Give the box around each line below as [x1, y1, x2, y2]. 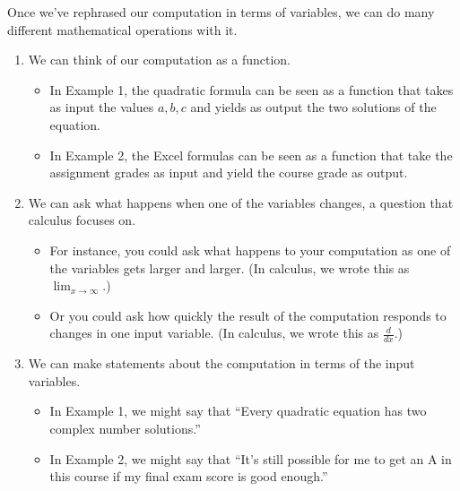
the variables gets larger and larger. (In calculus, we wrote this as [49, 258, 410, 277]
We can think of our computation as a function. [28, 50, 291, 69]
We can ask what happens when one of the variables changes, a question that [28, 193, 454, 211]
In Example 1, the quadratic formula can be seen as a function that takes [49, 80, 454, 99]
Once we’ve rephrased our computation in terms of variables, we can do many [7, 3, 435, 21]
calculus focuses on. [28, 211, 136, 229]
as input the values [49, 98, 154, 116]
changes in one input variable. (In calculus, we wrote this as [49, 323, 379, 342]
